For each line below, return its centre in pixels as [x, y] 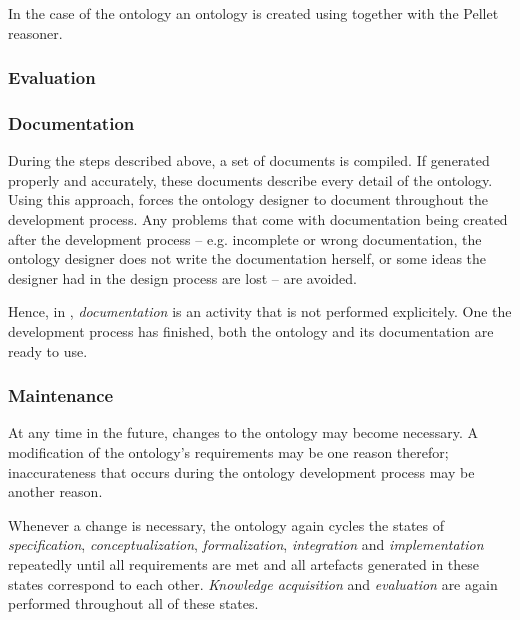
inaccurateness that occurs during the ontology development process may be [241, 471]
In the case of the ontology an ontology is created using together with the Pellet [253, 13]
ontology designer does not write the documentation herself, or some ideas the [247, 258]
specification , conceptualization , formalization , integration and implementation [246, 544]
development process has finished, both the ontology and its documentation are [251, 331]
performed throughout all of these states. [133, 603]
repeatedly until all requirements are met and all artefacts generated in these [244, 563]
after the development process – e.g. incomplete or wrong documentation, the [245, 238]
